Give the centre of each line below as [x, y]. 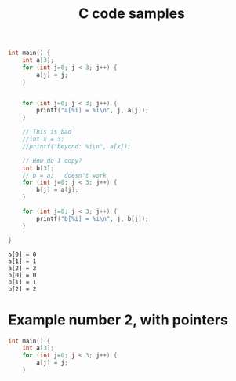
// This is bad [47, 132]
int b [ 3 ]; [38, 168]
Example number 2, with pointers [118, 320]
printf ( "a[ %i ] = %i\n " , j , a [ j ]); [93, 111]
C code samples [132, 14]
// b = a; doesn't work [65, 175]
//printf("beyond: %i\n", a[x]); [77, 146]
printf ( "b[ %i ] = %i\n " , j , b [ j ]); [93, 218]
